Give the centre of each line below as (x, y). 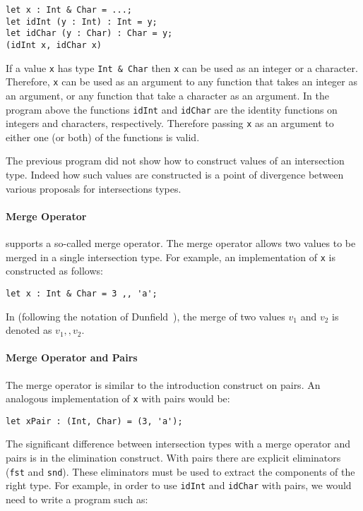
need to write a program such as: (77, 499)
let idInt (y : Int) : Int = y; (82, 22)
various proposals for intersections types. (94, 188)
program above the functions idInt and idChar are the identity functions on (172, 109)
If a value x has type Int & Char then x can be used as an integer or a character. (182, 67)
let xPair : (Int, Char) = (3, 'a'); (94, 421)
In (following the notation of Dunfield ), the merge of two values (145, 316)
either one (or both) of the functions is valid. (103, 137)
